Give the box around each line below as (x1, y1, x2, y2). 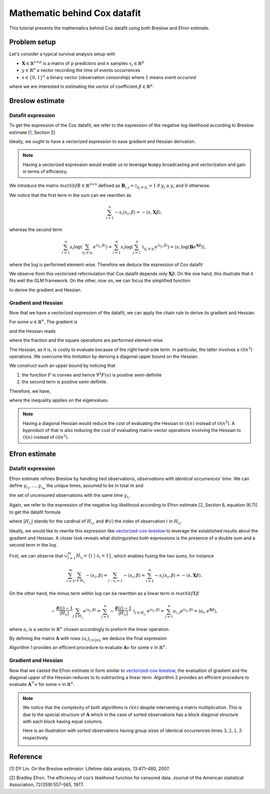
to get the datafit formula (9, 509, 61, 515)
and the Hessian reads (9, 328, 56, 334)
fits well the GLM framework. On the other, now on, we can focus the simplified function (9, 277, 190, 283)
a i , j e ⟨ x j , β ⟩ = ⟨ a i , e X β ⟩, (172, 607, 217, 615)
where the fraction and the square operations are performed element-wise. (9, 337, 164, 343)
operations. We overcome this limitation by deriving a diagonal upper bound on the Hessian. (9, 353, 199, 359)
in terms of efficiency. (22, 168, 68, 174)
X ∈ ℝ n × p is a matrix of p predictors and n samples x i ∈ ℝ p (21, 60, 144, 67)
